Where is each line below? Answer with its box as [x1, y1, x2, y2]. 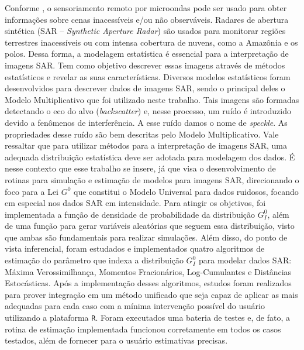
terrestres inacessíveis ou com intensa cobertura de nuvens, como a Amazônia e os [5, 36, 298, 48]
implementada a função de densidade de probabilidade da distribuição [5, 208, 255, 220]
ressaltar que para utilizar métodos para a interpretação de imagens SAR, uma [5, 139, 287, 152]
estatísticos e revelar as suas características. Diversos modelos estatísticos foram [5, 70, 291, 83]
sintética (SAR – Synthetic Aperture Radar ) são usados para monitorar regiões [5, 25, 286, 37]
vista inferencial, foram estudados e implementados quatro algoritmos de [5, 242, 265, 255]
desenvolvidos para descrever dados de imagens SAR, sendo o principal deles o [5, 82, 285, 94]
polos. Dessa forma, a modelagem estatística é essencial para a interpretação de [5, 47, 289, 60]
